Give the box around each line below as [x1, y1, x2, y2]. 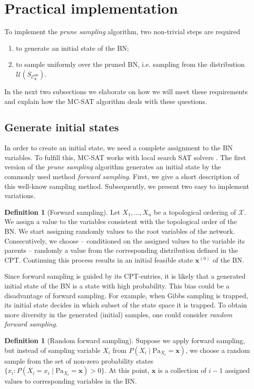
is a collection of [158, 365, 207, 375]
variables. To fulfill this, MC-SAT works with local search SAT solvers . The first [4, 152, 246, 162]
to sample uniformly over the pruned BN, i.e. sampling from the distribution [16, 59, 245, 69]
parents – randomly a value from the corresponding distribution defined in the [4, 245, 238, 255]
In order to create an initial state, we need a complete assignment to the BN [4, 143, 233, 153]
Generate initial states [4, 120, 119, 135]
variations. [4, 190, 36, 201]
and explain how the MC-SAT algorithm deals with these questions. [4, 96, 207, 106]
